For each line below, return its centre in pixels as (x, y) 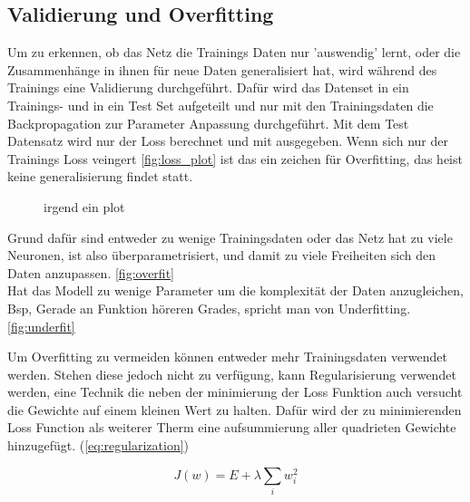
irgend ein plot (84, 206)
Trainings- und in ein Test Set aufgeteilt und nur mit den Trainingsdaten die (220, 105)
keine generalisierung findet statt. (100, 176)
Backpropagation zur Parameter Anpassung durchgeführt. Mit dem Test (208, 123)
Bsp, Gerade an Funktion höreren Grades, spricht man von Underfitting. (209, 308)
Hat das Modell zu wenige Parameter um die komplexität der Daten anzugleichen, (236, 290)
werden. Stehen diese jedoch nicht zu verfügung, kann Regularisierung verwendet (232, 374)
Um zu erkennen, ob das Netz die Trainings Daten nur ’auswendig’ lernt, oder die (234, 52)
